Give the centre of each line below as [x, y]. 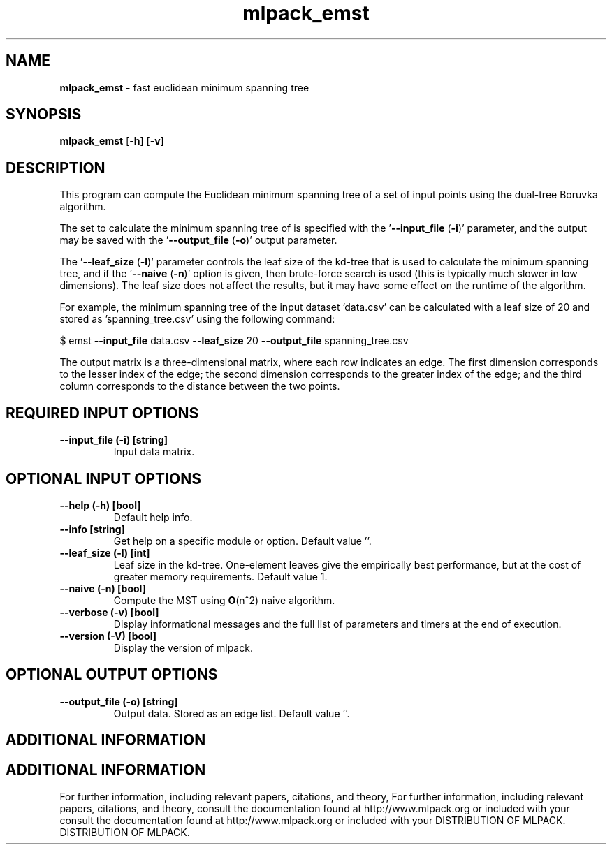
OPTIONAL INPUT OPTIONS [103, 478]
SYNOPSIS [44, 115]
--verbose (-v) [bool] [109, 612]
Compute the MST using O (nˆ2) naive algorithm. [224, 600]
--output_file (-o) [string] [119, 701]
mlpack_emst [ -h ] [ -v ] [112, 141]
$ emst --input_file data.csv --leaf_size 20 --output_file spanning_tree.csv [234, 341]
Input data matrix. [154, 452]
